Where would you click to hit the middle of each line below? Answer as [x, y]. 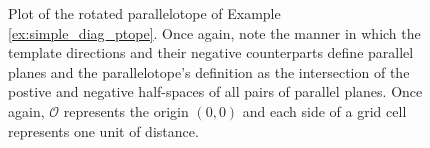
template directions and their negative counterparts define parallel [211, 52]
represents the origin [126, 110]
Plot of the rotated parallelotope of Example [144, 13]
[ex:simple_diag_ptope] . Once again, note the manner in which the [214, 32]
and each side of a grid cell [324, 110]
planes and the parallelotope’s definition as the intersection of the [209, 71]
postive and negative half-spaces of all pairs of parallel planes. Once [215, 91]
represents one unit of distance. [103, 130]
